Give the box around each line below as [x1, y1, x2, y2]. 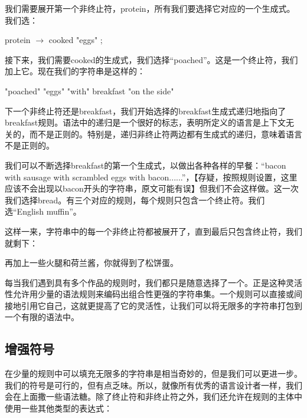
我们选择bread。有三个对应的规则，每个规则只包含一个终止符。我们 [5, 193, 265, 206]
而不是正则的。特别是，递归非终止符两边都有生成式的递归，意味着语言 [29, 127, 302, 140]
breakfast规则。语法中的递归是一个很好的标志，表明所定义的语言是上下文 [5, 116, 286, 129]
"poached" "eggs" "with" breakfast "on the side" [5, 84, 174, 97]
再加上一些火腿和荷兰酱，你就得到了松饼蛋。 [5, 256, 178, 269]
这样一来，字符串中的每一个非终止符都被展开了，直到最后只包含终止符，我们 [5, 225, 302, 237]
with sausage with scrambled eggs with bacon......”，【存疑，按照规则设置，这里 [5, 170, 298, 183]
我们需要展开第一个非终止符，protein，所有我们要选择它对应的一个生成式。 [5, 2, 295, 14]
